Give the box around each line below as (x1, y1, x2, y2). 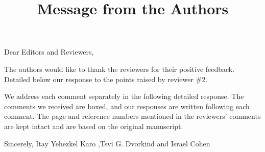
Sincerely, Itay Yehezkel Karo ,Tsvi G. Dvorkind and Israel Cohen (4, 138, 210, 148)
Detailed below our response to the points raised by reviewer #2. (4, 73, 208, 84)
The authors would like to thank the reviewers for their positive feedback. (4, 63, 235, 74)
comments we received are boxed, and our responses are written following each (4, 100, 250, 111)
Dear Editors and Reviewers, (4, 46, 94, 57)
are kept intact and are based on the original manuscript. (4, 120, 183, 131)
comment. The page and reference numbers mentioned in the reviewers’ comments (4, 111, 261, 121)
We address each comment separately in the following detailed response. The (4, 91, 244, 102)
